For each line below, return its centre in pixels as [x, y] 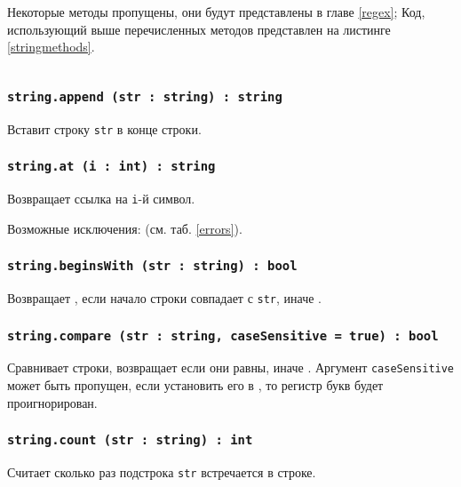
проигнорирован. [52, 402]
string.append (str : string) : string [145, 96]
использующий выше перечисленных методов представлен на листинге [199, 29]
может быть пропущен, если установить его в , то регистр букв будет [195, 385]
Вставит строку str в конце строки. [104, 128]
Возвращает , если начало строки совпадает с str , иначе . [165, 298]
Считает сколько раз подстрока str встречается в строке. [162, 472]
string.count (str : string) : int [130, 440]
